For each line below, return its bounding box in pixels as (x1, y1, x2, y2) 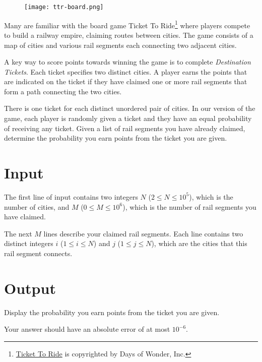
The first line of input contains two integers (4, 191, 138, 202)
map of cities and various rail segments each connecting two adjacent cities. (4, 39, 237, 50)
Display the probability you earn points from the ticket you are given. (4, 307, 220, 317)
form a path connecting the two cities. (4, 86, 122, 96)
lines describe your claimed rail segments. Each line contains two (43, 228, 243, 238)
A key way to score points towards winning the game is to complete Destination (4, 56, 251, 67)
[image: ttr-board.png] (24, 4, 104, 11)
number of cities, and (4, 201, 70, 212)
